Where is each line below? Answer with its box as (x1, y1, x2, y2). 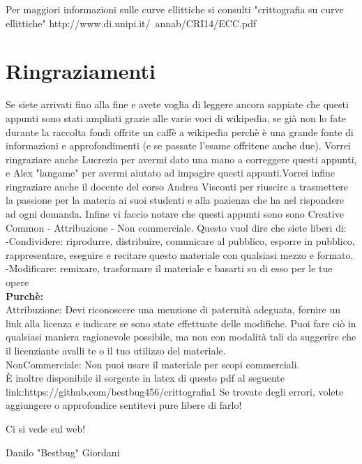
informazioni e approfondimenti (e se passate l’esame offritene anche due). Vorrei (6, 138, 351, 153)
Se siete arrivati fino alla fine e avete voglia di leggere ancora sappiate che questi (6, 97, 349, 112)
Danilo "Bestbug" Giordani (6, 444, 120, 459)
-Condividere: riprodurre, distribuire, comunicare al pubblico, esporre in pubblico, (6, 234, 355, 248)
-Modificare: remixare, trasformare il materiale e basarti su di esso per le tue (6, 261, 333, 276)
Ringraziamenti (6, 57, 156, 85)
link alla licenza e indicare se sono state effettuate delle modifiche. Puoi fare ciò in (6, 315, 356, 330)
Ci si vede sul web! (6, 421, 86, 435)
